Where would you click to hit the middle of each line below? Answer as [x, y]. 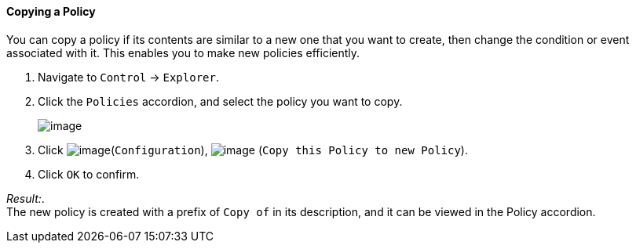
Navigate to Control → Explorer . [128, 77]
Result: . [26, 198]
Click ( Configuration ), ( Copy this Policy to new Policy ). [253, 150]
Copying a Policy [51, 11]
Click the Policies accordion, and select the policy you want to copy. [220, 101]
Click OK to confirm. [89, 174]
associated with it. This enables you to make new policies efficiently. [183, 52]
